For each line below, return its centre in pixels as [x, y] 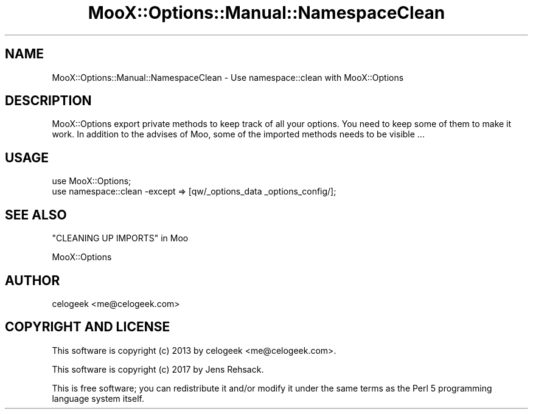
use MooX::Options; [92, 181]
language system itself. [98, 398]
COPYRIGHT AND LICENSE [88, 327]
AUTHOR [33, 280]
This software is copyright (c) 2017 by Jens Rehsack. [158, 369]
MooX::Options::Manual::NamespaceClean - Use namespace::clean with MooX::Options [228, 77]
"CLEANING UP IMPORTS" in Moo [120, 238]
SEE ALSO [36, 215]
